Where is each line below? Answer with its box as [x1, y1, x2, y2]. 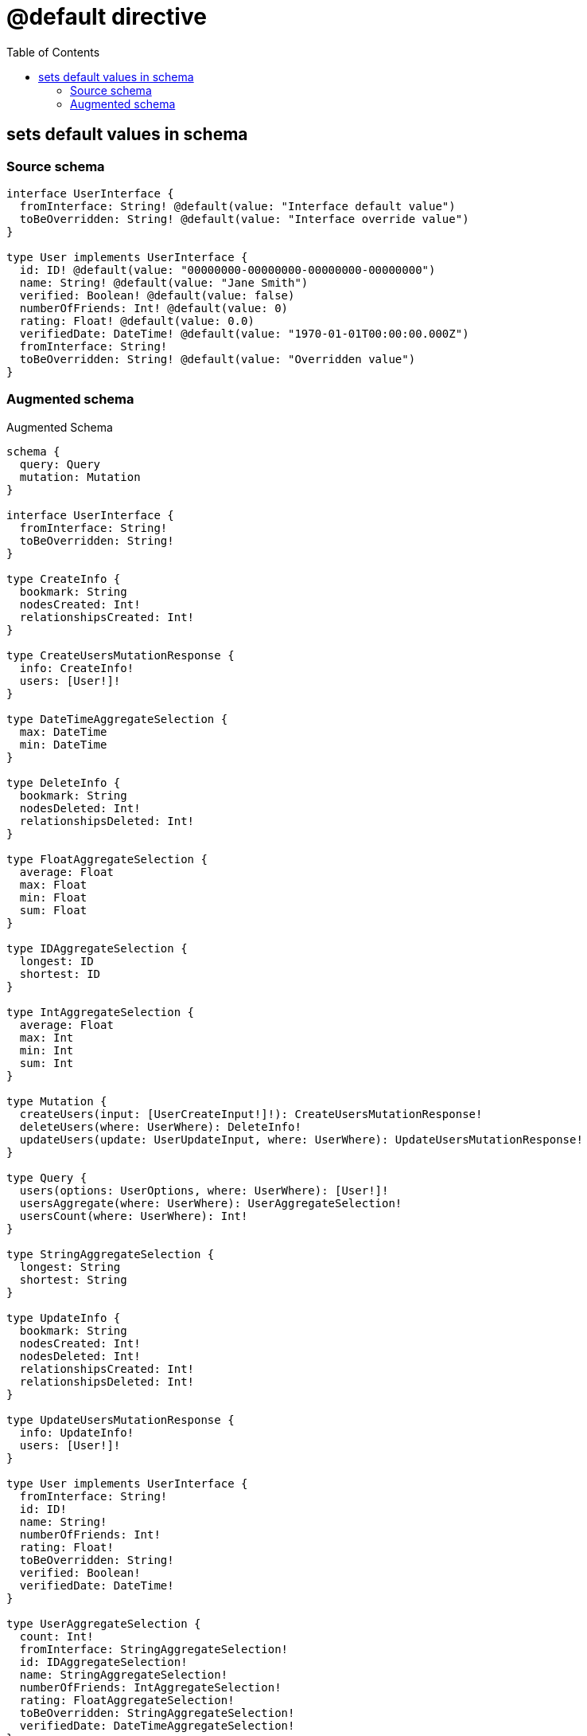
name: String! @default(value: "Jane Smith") [19, 276, 309, 289]
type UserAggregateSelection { [6, 1617, 201, 1630]
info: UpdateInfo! [19, 1425, 134, 1439]
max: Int [19, 1030, 74, 1044]
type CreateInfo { [6, 572, 121, 585]
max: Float [19, 878, 87, 891]
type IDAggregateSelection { [6, 941, 188, 955]
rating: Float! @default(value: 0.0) [19, 314, 255, 327]
